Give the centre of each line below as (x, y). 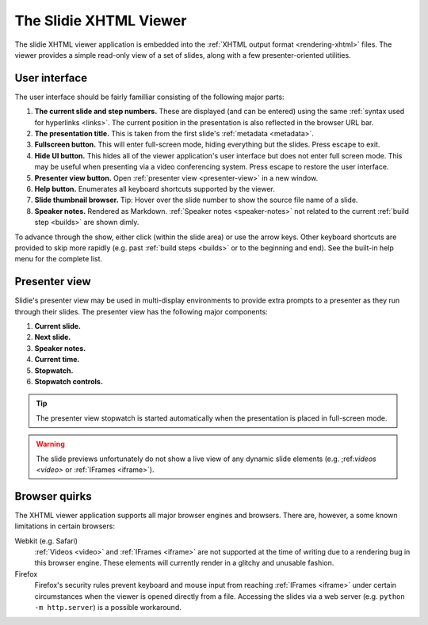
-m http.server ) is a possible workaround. (108, 607)
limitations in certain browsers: (65, 526)
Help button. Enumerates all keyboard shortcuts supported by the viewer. (155, 189)
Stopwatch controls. (69, 381)
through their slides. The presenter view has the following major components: (141, 311)
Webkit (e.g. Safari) (46, 541)
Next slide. (53, 337)
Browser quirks (53, 496)
